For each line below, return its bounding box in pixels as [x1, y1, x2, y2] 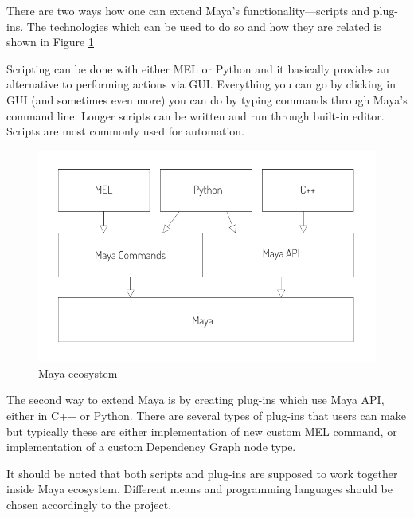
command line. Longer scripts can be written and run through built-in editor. [6, 107, 385, 124]
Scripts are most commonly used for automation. [6, 123, 245, 139]
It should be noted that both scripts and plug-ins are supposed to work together [6, 465, 398, 481]
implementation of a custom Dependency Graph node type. [6, 438, 296, 455]
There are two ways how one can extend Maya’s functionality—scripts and [6, 2, 370, 18]
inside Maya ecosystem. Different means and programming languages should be [6, 481, 393, 497]
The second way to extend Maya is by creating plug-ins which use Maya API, [6, 391, 385, 408]
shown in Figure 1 [6, 33, 94, 50]
